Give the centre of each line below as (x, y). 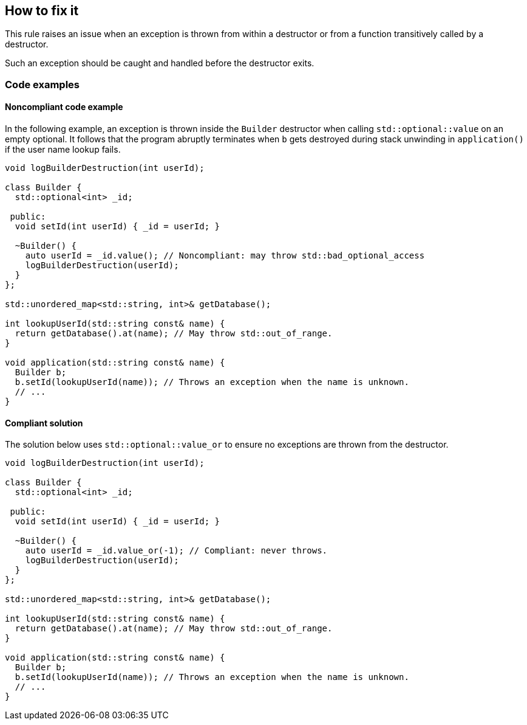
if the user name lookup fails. (63, 150)
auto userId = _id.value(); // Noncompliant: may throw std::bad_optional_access (225, 256)
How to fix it (42, 11)
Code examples (42, 84)
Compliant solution (44, 423)
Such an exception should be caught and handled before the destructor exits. (160, 63)
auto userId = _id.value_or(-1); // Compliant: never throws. (176, 551)
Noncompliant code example (64, 107)
